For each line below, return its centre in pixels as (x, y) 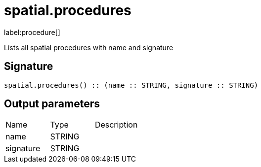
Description (116, 125)
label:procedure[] (32, 32)
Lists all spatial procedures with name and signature (89, 47)
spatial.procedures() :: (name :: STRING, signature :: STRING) (131, 85)
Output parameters (52, 104)
